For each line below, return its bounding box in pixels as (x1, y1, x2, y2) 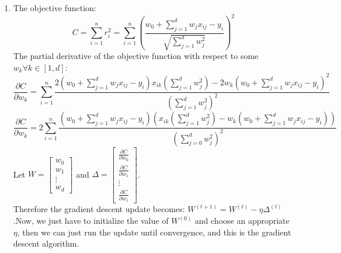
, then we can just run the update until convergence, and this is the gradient (17, 226, 291, 238)
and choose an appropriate (194, 214, 290, 226)
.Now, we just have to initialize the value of (13, 214, 169, 226)
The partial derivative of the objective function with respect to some (13, 50, 259, 62)
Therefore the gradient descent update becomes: (13, 203, 185, 215)
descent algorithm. (13, 237, 79, 249)
